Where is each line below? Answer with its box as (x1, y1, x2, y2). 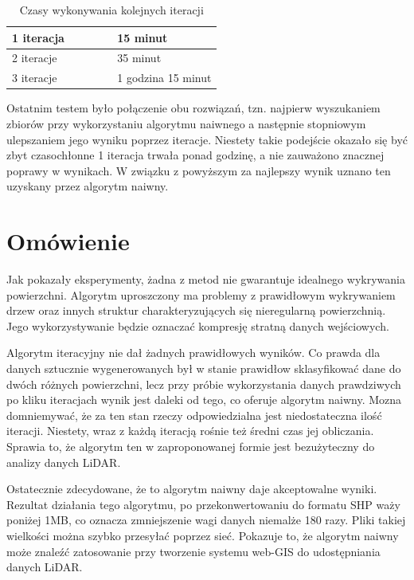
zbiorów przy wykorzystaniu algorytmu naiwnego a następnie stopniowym (6, 115, 366, 131)
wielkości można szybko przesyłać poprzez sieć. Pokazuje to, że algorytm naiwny (6, 527, 399, 543)
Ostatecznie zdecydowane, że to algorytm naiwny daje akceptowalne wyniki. (6, 480, 377, 497)
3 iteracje (12, 69, 57, 86)
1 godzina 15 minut (117, 69, 212, 86)
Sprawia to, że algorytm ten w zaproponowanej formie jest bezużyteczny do (6, 438, 375, 454)
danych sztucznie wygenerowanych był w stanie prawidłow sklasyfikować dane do (6, 360, 401, 377)
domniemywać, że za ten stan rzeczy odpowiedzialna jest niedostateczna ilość (6, 406, 382, 423)
